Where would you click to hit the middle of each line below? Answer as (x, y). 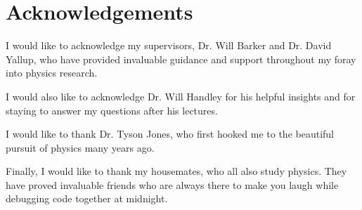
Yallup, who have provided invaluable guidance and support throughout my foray (181, 59)
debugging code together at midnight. (87, 198)
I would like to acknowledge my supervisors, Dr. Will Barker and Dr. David (169, 45)
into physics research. (52, 73)
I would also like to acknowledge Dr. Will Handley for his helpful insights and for (181, 96)
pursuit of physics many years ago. (80, 147)
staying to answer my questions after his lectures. (112, 110)
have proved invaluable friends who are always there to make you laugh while (172, 184)
